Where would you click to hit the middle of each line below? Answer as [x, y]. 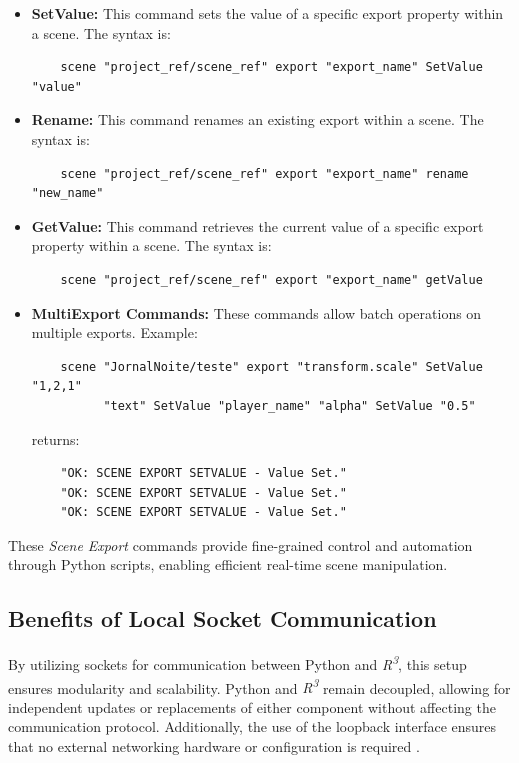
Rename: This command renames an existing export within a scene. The [257, 119]
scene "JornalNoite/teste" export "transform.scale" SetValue [271, 366]
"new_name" [67, 193]
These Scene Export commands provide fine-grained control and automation [240, 544]
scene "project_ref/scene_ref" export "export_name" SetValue [271, 67]
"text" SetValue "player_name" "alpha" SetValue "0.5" [289, 405]
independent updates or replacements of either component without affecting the [252, 706]
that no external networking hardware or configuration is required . [214, 745]
